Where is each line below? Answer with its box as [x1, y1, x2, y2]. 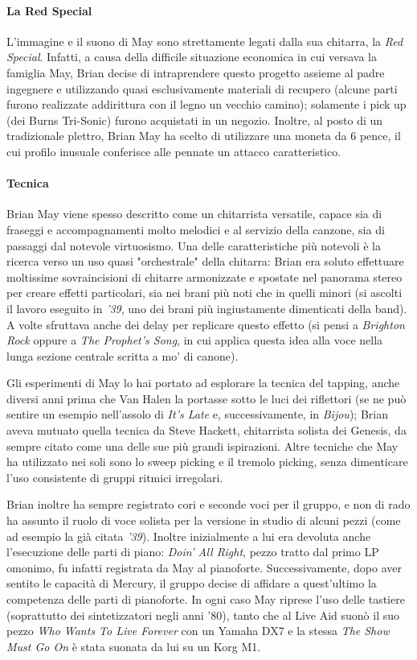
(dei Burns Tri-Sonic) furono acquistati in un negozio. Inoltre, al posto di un [6, 111, 383, 128]
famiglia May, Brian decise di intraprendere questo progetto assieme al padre [6, 64, 385, 80]
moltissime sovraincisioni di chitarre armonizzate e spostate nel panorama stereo [6, 268, 403, 285]
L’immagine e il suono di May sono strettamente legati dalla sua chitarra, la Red [6, 32, 403, 49]
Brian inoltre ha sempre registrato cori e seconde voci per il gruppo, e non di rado [6, 496, 411, 513]
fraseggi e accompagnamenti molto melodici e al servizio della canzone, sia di [6, 221, 385, 237]
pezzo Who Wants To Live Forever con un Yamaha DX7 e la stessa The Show [6, 622, 390, 639]
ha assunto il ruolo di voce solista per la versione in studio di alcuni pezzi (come [6, 512, 401, 529]
